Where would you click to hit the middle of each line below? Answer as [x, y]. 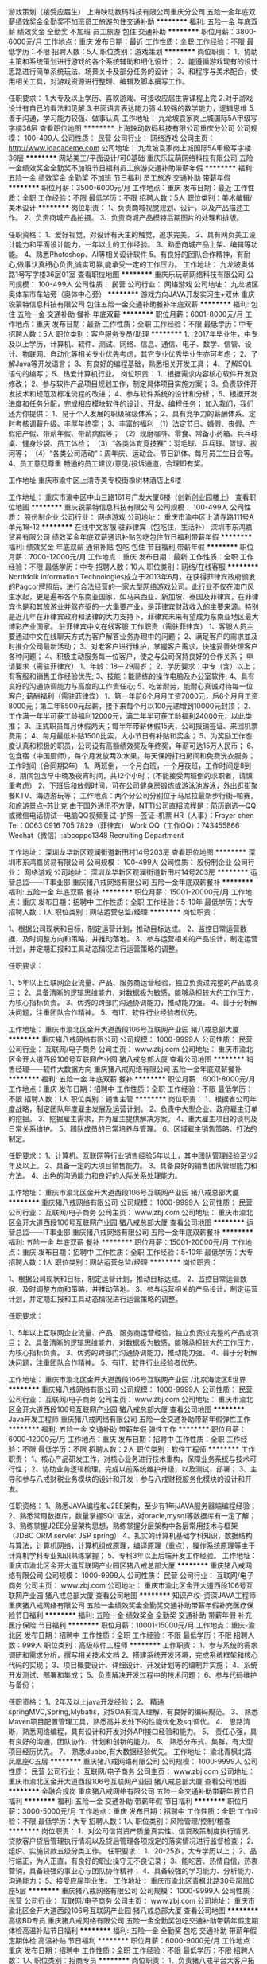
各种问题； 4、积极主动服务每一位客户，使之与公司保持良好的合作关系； [126, 656]
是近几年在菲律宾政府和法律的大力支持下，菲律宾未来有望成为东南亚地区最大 [133, 616]
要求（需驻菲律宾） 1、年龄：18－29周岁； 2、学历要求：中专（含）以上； [136, 666]
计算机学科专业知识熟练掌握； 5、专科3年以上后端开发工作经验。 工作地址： [133, 1555]
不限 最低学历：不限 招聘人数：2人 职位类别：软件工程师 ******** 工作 [139, 1449]
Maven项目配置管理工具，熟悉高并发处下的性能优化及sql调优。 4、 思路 [126, 1722]
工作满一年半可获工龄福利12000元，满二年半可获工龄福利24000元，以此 [127, 716]
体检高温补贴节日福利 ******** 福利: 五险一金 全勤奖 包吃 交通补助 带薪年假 [133, 1931]
